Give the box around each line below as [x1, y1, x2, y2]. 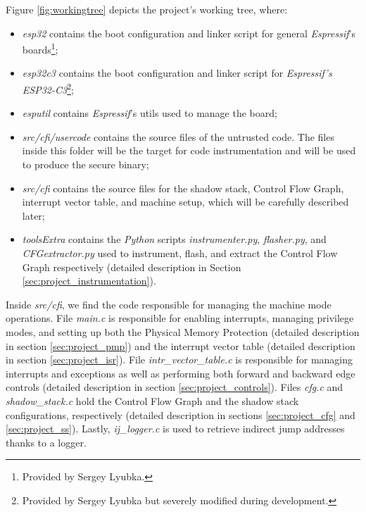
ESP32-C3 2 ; [22, 80, 74, 96]
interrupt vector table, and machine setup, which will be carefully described [22, 194, 349, 209]
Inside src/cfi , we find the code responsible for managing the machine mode [6, 296, 332, 311]
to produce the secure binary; [22, 157, 149, 172]
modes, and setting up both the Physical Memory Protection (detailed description [6, 325, 360, 339]
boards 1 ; [22, 40, 58, 56]
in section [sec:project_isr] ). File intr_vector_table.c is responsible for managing [6, 352, 353, 367]
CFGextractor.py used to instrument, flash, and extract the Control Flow [22, 246, 338, 261]
